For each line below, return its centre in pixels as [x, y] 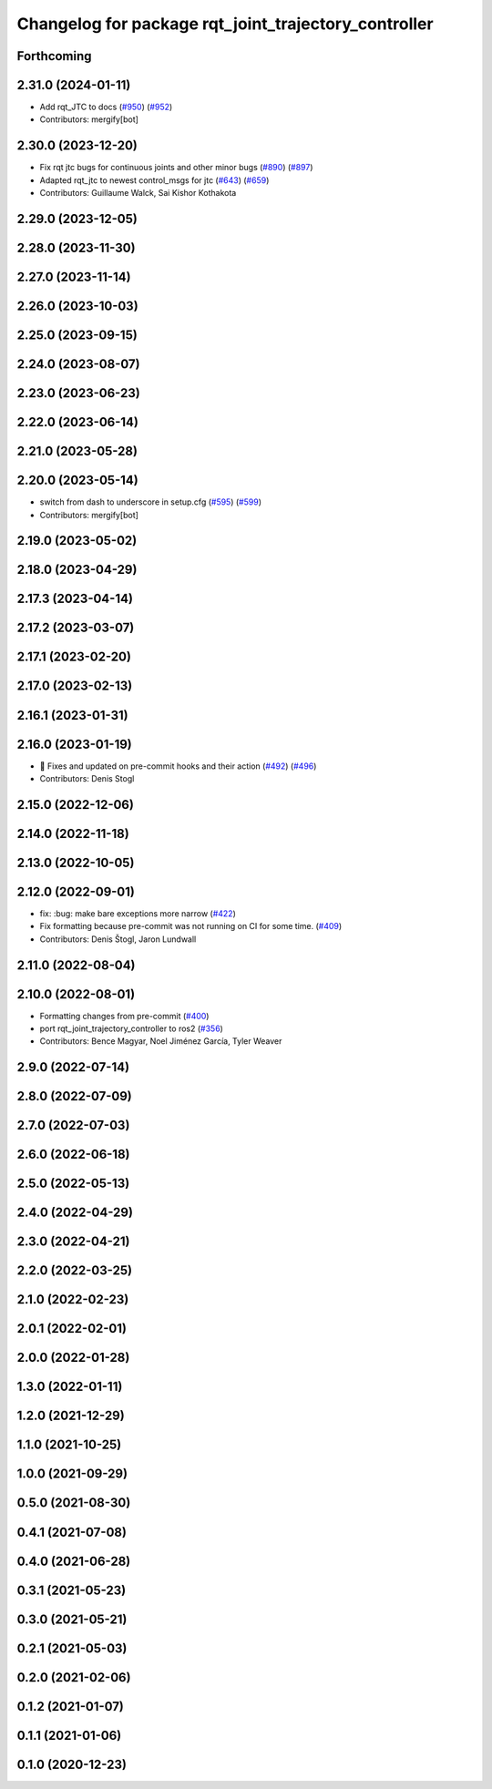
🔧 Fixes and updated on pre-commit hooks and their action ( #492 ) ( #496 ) [178, 766]
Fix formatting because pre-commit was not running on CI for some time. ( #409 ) [191, 926]
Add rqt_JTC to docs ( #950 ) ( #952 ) [106, 107]
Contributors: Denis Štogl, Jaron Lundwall [118, 939]
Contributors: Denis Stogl [87, 778]
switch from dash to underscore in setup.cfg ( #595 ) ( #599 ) [150, 502]
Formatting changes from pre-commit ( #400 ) [124, 1016]
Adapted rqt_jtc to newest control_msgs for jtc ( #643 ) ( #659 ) [154, 180]
